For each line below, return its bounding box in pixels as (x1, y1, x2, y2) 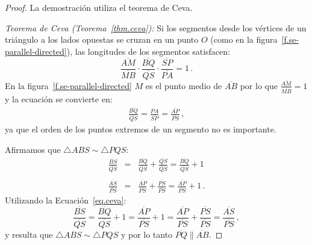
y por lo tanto (120, 228, 173, 240)
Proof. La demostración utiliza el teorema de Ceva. (5, 1, 193, 13)
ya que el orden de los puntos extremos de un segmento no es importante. (5, 123, 276, 135)
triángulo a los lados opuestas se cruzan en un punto (5, 33, 199, 46)
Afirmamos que (5, 143, 61, 155)
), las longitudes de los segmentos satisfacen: (66, 45, 230, 57)
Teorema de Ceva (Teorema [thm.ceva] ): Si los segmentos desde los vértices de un (5, 21, 307, 34)
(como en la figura (210, 33, 278, 46)
